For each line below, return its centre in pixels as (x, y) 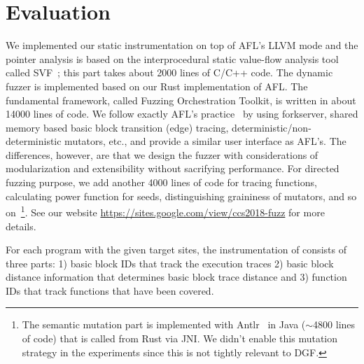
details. (21, 226)
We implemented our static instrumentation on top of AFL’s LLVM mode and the (182, 45)
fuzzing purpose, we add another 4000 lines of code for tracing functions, (161, 182)
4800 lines (334, 324)
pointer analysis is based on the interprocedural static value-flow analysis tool (172, 58)
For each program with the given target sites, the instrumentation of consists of (176, 250)
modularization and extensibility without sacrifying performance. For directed (173, 168)
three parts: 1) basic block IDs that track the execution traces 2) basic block (170, 263)
